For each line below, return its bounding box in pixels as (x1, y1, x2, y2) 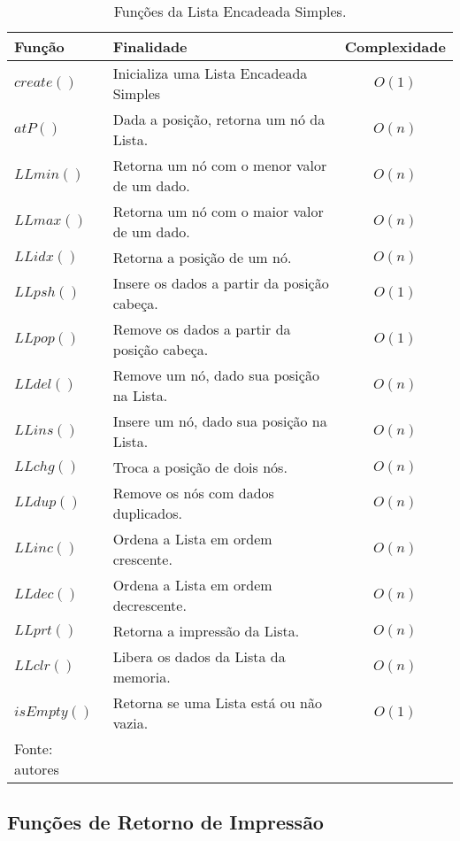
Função (14, 36, 65, 57)
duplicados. (112, 503, 182, 523)
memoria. (112, 667, 171, 687)
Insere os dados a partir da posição (112, 273, 329, 293)
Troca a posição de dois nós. (112, 457, 287, 477)
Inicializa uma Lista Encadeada (112, 63, 308, 83)
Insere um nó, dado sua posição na (112, 411, 327, 431)
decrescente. (112, 595, 187, 615)
